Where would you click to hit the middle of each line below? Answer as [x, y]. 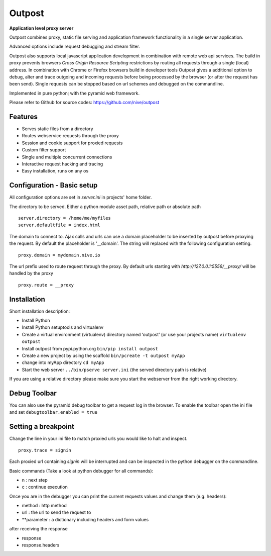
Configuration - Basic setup [53, 185]
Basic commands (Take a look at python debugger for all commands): [81, 471]
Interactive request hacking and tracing [62, 164]
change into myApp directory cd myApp [63, 362]
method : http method [44, 506]
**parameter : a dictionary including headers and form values [85, 519]
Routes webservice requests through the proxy [70, 136]
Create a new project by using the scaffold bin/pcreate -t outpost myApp [103, 355]
